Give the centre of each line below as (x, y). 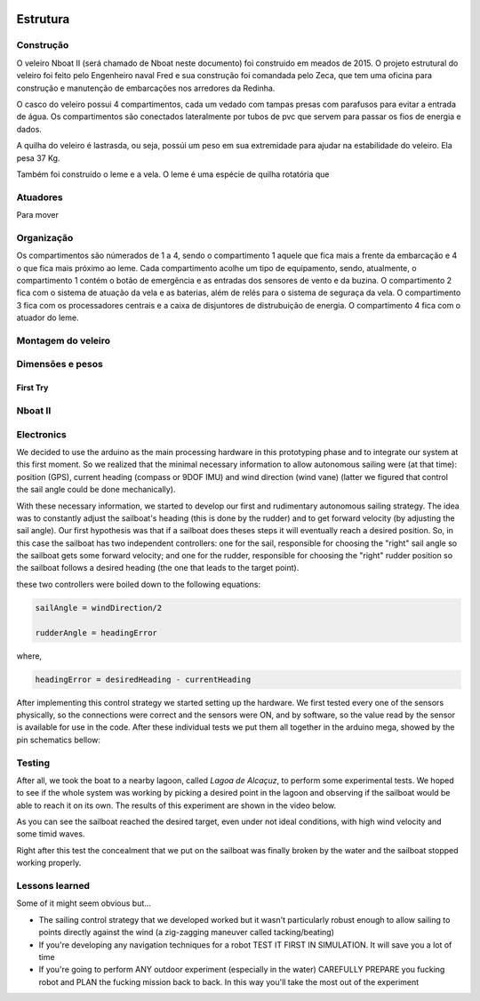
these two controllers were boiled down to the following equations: (139, 584)
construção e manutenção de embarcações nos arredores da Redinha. (146, 88)
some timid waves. (51, 834)
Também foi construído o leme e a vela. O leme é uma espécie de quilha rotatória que (173, 174)
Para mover (38, 215)
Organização (45, 237)
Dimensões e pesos (60, 364)
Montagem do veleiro (64, 340)
